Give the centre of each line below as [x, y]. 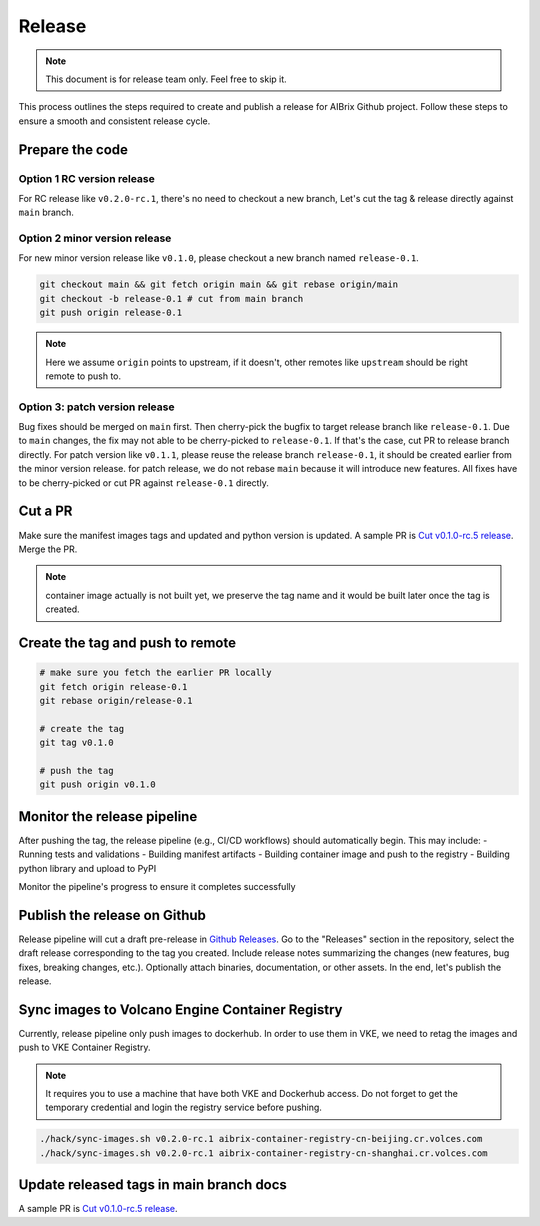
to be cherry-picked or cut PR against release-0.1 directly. [143, 482]
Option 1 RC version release [86, 178]
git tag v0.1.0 [76, 743]
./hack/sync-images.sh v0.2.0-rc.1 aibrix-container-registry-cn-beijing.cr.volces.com [261, 1139]
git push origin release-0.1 [111, 313]
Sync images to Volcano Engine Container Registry [180, 1009]
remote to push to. [83, 376]
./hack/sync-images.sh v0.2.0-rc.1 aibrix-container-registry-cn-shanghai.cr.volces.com [264, 1153]
